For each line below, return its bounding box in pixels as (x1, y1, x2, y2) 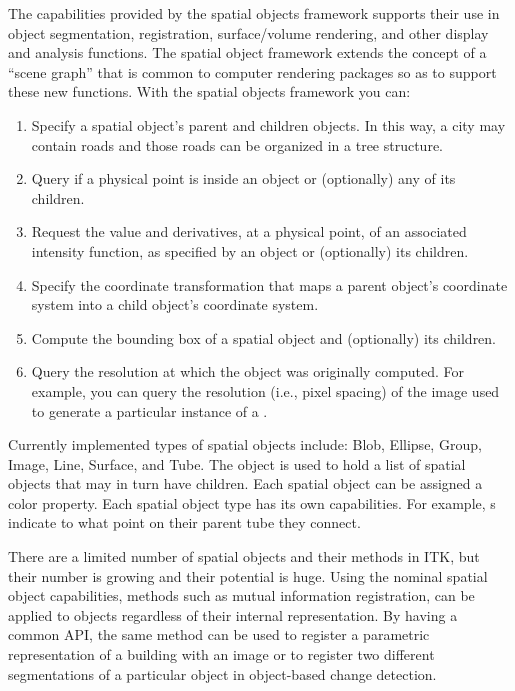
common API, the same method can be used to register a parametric (8, 624, 430, 645)
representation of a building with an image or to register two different (8, 644, 435, 665)
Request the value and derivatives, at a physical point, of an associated (31, 221, 467, 242)
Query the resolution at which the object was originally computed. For (31, 361, 464, 382)
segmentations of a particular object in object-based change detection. (8, 663, 437, 684)
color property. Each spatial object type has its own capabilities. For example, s (8, 492, 496, 513)
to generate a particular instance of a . (31, 400, 268, 421)
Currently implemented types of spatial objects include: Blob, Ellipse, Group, (8, 434, 482, 455)
